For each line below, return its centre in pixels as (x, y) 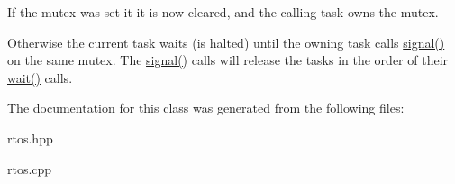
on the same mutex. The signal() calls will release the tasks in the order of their (228, 60)
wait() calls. (40, 77)
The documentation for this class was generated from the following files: (206, 108)
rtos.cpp (30, 168)
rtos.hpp (30, 138)
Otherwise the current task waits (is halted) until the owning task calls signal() (226, 42)
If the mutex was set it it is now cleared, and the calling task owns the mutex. (223, 12)
